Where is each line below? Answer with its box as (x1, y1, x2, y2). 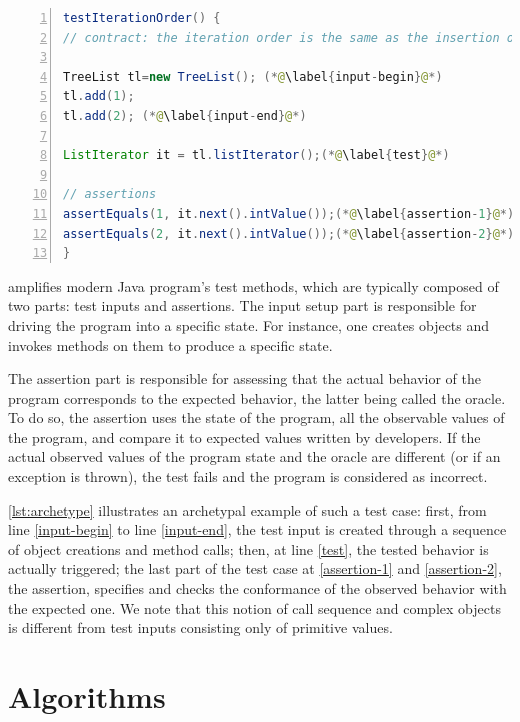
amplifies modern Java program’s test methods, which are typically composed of (8, 275, 499, 296)
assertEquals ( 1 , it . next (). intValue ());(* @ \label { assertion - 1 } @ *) (63, 206, 515, 221)
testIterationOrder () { (63, 11, 221, 25)
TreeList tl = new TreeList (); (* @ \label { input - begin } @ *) (63, 69, 443, 84)
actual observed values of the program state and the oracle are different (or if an (8, 446, 501, 467)
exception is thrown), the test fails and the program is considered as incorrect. (8, 466, 488, 487)
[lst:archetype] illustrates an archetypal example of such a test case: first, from (8, 499, 487, 520)
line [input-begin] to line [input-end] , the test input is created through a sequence (8, 519, 507, 540)
